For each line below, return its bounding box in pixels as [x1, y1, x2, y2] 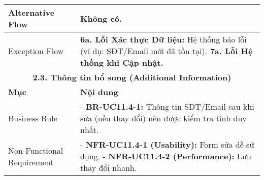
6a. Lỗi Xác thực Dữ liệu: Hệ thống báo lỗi [80, 33, 247, 45]
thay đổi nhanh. [80, 162, 137, 173]
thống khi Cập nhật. [80, 57, 163, 68]
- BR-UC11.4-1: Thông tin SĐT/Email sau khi [80, 101, 254, 112]
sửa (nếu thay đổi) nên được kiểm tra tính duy [80, 112, 247, 124]
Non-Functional [8, 144, 63, 156]
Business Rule [8, 112, 57, 124]
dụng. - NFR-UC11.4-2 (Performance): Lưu [80, 150, 251, 162]
